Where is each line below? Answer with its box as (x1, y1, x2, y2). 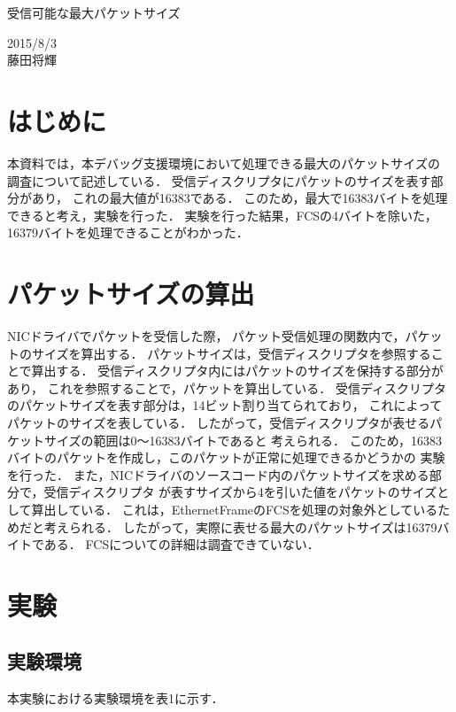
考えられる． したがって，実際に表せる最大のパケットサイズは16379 (43, 517, 437, 536)
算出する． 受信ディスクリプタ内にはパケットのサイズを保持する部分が (31, 361, 444, 380)
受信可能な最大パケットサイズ (7, 4, 181, 21)
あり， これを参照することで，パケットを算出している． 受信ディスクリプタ (7, 378, 446, 397)
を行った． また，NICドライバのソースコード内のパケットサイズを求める (7, 465, 429, 484)
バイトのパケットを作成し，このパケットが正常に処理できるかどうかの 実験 (7, 448, 445, 467)
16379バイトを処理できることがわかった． (7, 223, 249, 242)
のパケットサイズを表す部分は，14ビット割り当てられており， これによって (7, 396, 443, 414)
